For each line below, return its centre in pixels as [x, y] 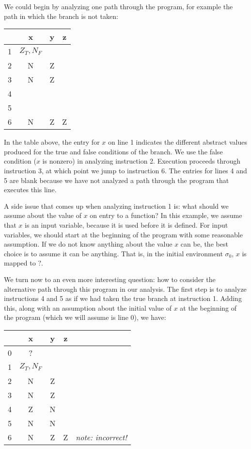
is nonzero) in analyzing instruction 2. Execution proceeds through [141, 161]
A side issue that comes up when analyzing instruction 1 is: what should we [116, 206]
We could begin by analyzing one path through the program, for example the [118, 6]
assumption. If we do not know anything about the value [88, 244]
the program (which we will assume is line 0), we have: [85, 317]
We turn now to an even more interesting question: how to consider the [110, 279]
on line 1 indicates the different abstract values [177, 142]
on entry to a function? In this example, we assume [166, 215]
